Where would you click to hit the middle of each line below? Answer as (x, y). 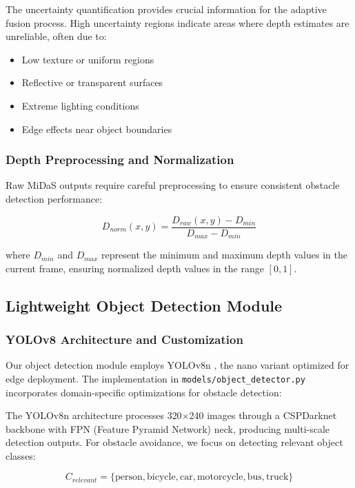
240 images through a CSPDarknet (263, 415)
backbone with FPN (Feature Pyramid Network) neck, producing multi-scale (168, 428)
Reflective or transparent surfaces (92, 82)
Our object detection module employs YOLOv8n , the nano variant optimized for (177, 365)
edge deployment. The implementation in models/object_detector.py (155, 378)
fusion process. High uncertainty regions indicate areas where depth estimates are (177, 22)
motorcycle (220, 477)
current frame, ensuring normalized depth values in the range (135, 268)
